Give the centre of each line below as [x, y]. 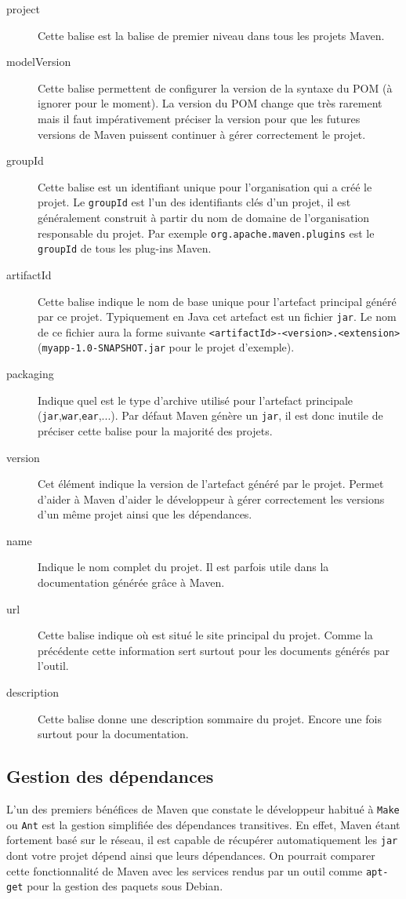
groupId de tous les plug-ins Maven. [125, 248]
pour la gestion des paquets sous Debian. [125, 886]
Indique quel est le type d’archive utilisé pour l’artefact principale [196, 400]
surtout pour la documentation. [113, 734]
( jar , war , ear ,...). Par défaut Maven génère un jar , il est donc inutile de [210, 415]
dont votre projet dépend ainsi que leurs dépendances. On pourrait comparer [191, 855]
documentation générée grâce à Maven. [131, 582]
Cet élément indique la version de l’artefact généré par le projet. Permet [211, 484]
